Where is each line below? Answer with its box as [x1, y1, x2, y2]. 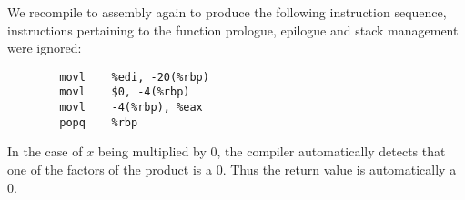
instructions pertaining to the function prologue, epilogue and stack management [7, 20, 459, 39]
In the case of [7, 142, 83, 161]
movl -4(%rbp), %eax [59, 101, 203, 115]
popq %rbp [59, 115, 138, 129]
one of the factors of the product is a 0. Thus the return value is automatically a [7, 160, 457, 178]
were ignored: [7, 38, 82, 57]
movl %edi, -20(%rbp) [59, 70, 209, 84]
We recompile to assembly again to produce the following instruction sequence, [7, 3, 447, 21]
